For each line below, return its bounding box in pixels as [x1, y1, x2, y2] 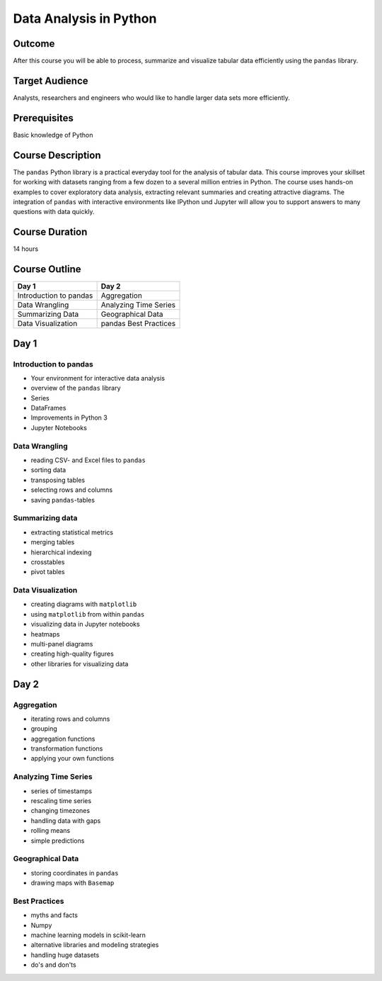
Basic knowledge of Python [13, 130, 93, 139]
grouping [30, 724, 58, 733]
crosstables [30, 557, 65, 566]
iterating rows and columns [30, 714, 110, 723]
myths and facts [30, 911, 78, 919]
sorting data [30, 466, 66, 474]
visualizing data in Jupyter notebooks [30, 620, 141, 629]
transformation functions [30, 744, 103, 753]
